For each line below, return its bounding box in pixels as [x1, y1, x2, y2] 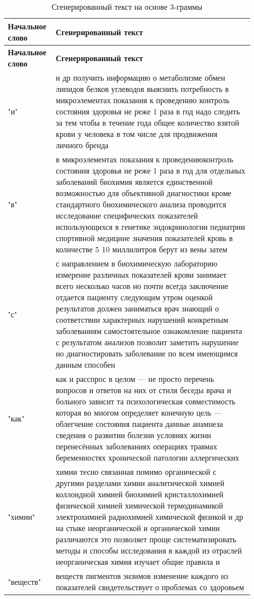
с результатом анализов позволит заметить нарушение [56, 336, 239, 348]
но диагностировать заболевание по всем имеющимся [56, 348, 238, 359]
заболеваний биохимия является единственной [56, 176, 213, 187]
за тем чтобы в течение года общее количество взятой [56, 117, 239, 128]
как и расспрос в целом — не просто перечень [56, 373, 214, 384]
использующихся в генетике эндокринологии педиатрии [56, 221, 245, 232]
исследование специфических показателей [56, 210, 198, 221]
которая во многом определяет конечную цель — [56, 407, 222, 418]
